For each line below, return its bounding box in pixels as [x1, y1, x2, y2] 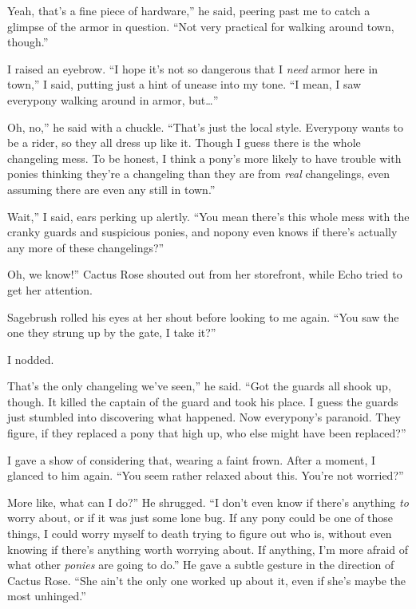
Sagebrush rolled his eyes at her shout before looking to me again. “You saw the [7, 308, 399, 325]
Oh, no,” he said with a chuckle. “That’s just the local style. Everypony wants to [7, 118, 404, 135]
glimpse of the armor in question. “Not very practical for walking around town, [7, 18, 394, 34]
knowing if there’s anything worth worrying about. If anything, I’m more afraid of [7, 540, 409, 557]
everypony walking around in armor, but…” [7, 91, 219, 108]
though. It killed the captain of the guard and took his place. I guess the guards [7, 393, 398, 409]
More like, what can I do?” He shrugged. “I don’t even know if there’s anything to [7, 493, 409, 510]
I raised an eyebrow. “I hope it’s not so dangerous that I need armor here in [7, 60, 378, 77]
